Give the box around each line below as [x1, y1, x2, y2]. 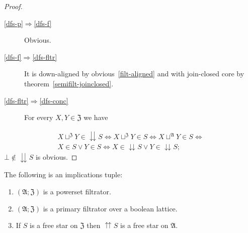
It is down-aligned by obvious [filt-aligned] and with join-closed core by [24, 68, 244, 79]
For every [24, 112, 53, 123]
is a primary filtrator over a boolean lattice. [43, 203, 178, 213]
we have [84, 112, 108, 123]
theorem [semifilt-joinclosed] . [24, 78, 114, 88]
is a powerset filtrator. [43, 186, 111, 196]
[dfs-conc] [39, 95, 68, 105]
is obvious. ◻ [35, 151, 77, 162]
